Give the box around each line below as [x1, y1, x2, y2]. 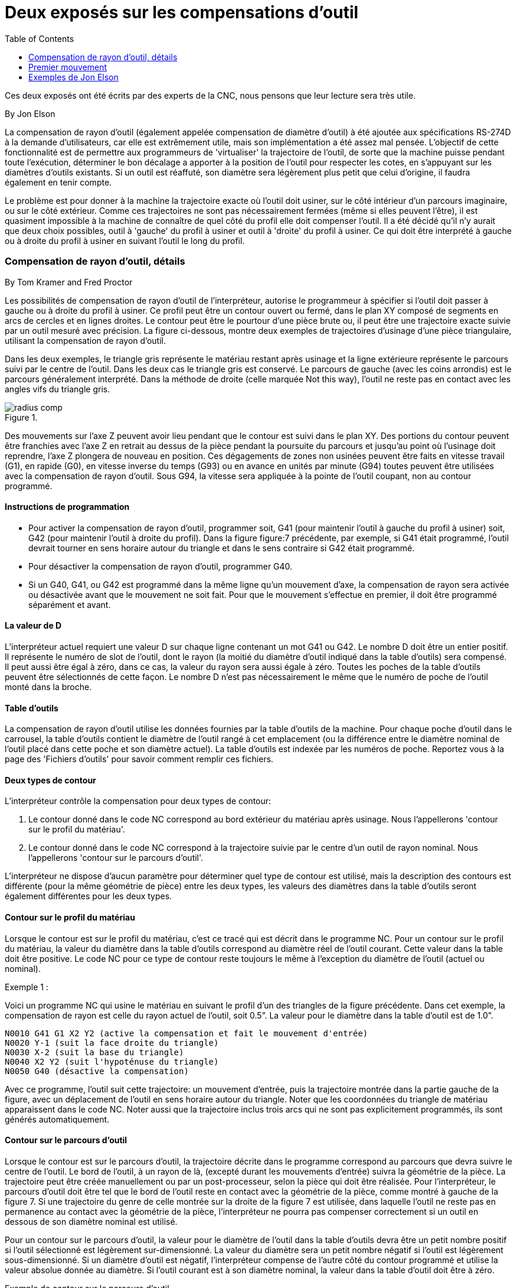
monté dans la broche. [5, 681, 92, 692]
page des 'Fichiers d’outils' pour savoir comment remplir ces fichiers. [5, 754, 274, 765]
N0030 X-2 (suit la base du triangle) [5, 1047, 184, 1057]
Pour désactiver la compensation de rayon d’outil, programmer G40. [28, 561, 293, 571]
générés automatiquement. [5, 1114, 110, 1124]
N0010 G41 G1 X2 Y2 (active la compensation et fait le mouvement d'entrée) [5, 1028, 368, 1038]
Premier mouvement [28, 61, 107, 72]
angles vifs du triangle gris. [5, 383, 110, 394]
